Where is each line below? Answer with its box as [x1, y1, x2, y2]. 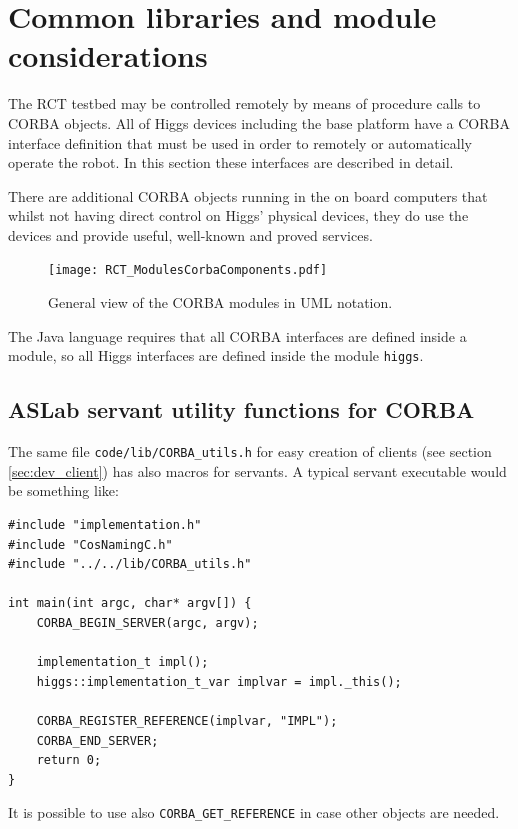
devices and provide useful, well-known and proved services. [8, 224, 373, 245]
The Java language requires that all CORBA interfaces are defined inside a [8, 325, 467, 346]
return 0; [36, 753, 102, 768]
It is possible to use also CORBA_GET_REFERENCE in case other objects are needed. [8, 802, 500, 823]
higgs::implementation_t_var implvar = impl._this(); [36, 674, 402, 689]
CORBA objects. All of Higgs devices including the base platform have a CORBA [8, 112, 510, 133]
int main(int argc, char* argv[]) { [8, 596, 252, 611]
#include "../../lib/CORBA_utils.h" [8, 557, 252, 572]
